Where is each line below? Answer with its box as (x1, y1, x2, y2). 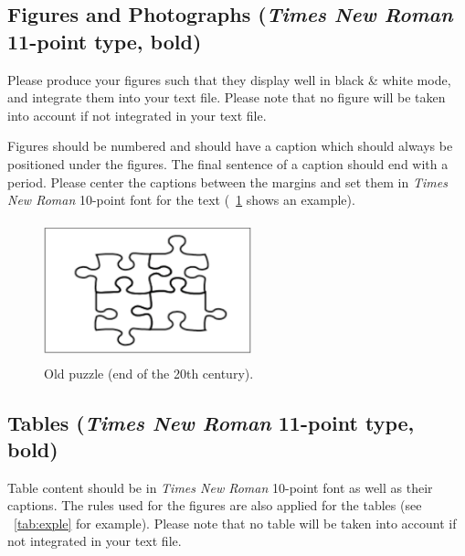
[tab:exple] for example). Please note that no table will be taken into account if (14, 513, 457, 532)
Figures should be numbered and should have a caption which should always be (7, 136, 453, 155)
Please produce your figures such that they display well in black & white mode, (7, 69, 451, 89)
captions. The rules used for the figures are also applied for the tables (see (7, 496, 422, 515)
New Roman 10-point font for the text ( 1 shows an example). (7, 190, 355, 209)
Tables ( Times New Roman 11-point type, (7, 408, 415, 436)
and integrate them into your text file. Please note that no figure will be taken (7, 88, 446, 107)
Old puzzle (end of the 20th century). (44, 363, 254, 382)
